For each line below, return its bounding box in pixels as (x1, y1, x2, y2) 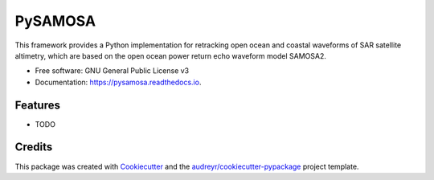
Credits (14, 141, 53, 154)
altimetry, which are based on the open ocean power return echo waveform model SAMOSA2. (14, 51, 327, 60)
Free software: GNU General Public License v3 (35, 66, 190, 76)
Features (14, 98, 60, 112)
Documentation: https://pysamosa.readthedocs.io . (35, 77, 202, 87)
